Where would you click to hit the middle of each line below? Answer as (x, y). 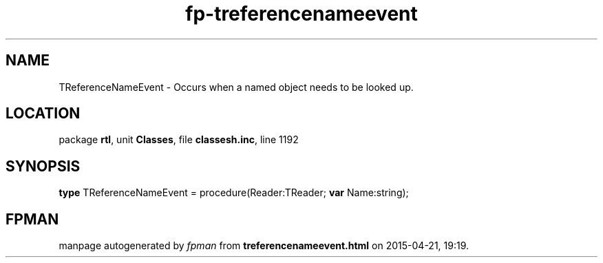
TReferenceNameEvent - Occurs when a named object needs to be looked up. (236, 87)
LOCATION (43, 114)
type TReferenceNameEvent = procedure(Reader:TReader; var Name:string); (234, 193)
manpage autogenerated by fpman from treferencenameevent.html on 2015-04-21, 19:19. (264, 246)
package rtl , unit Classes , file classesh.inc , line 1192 (179, 140)
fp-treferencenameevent (301, 14)
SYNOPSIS (43, 166)
